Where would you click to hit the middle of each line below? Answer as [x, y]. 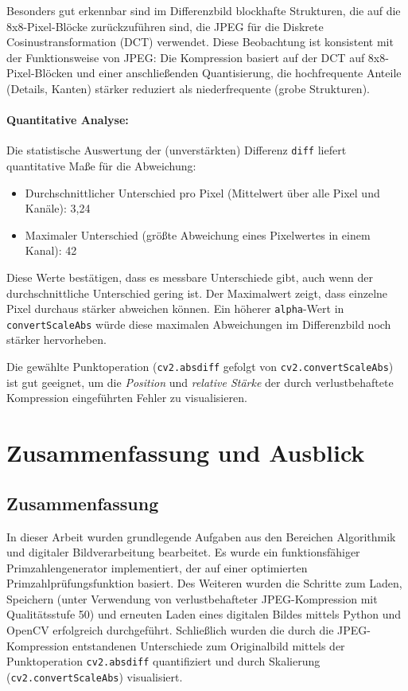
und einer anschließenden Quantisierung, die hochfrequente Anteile [239, 73]
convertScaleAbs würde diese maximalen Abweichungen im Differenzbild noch [199, 324]
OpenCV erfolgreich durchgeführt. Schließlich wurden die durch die [170, 630]
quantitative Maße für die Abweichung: [101, 166]
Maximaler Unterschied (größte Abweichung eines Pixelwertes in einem [198, 234]
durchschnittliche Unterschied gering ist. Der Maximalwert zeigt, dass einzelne [197, 293]
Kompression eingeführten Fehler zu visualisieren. [127, 398]
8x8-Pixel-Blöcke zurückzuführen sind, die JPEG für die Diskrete [165, 26]
